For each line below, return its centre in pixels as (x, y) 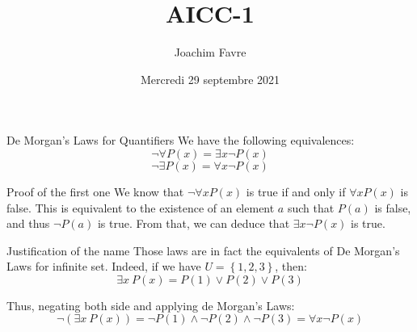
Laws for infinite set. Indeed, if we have (104, 266)
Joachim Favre (210, 52)
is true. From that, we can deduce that (194, 223)
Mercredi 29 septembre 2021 (210, 79)
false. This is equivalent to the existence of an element (141, 207)
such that (311, 207)
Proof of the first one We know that (95, 191)
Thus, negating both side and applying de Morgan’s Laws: (151, 305)
